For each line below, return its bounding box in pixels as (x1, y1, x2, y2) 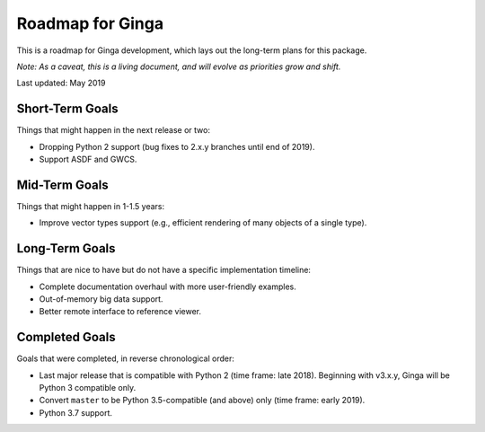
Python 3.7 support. (39, 407, 112, 418)
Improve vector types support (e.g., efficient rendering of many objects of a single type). (39, 217, 367, 228)
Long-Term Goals (16, 241, 116, 256)
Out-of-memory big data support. (39, 294, 163, 304)
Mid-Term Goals (16, 177, 109, 192)
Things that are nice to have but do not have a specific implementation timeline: (16, 265, 312, 276)
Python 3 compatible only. (39, 383, 137, 393)
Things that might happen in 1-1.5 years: (16, 200, 165, 211)
